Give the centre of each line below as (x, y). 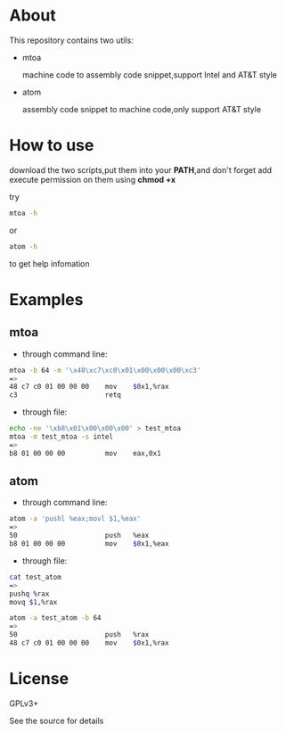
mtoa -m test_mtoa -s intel (61, 437)
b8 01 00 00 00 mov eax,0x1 (86, 453)
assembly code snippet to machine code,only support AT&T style (141, 109)
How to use (52, 146)
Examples (46, 299)
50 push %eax (79, 536)
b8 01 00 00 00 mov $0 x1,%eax (89, 544)
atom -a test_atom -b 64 (55, 618)
